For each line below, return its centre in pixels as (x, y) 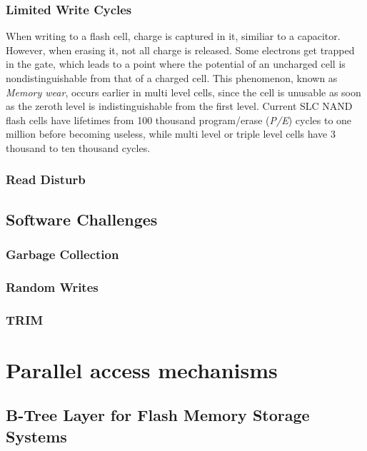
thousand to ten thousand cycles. (78, 147)
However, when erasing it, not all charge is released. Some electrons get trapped (180, 50)
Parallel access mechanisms (142, 369)
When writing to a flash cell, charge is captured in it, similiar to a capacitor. (173, 36)
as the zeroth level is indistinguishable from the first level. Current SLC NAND (179, 106)
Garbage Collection (62, 254)
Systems (36, 436)
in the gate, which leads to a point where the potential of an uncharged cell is (176, 64)
